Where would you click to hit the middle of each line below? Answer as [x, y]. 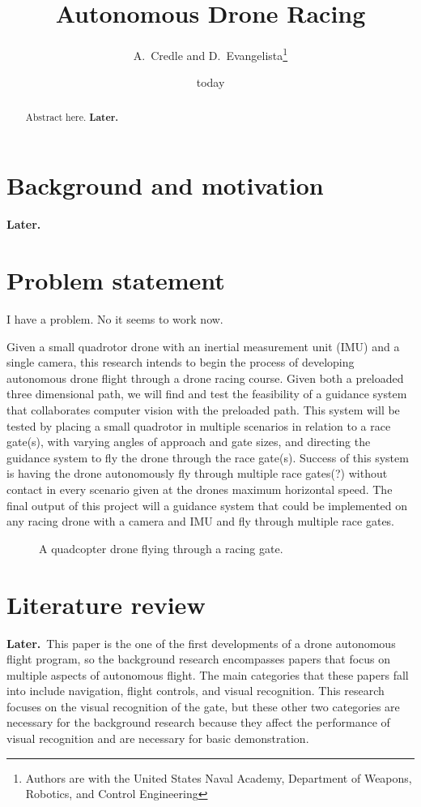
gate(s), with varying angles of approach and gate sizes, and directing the [189, 442]
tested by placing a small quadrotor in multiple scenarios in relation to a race [199, 425]
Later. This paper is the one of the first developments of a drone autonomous [201, 643]
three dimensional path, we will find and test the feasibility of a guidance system [207, 394]
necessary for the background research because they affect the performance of [198, 722]
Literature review [106, 604]
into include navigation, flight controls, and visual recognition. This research [196, 691]
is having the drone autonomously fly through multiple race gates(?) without [197, 473]
